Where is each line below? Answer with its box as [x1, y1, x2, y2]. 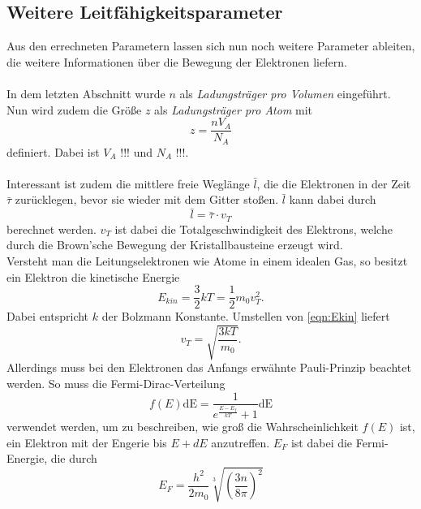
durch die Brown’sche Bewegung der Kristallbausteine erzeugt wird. [6, 236, 343, 253]
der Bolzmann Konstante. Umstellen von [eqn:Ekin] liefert [101, 308, 390, 325]
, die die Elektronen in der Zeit [256, 175, 411, 192]
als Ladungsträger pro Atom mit [154, 101, 313, 118]
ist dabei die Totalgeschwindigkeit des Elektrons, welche [114, 220, 393, 237]
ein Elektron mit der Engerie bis [6, 434, 167, 451]
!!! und [120, 143, 153, 160]
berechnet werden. [6, 220, 97, 237]
